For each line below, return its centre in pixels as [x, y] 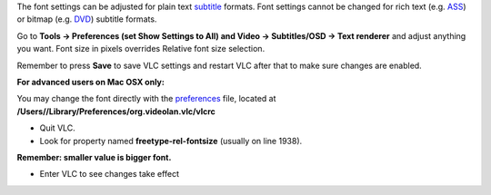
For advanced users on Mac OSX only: [91, 82]
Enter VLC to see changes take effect [110, 174]
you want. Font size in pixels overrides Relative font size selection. [141, 49]
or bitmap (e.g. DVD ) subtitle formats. [87, 19]
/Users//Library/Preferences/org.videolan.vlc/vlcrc [116, 111]
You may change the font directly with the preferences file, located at [146, 99]
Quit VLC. [58, 128]
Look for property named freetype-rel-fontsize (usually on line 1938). [171, 141]
